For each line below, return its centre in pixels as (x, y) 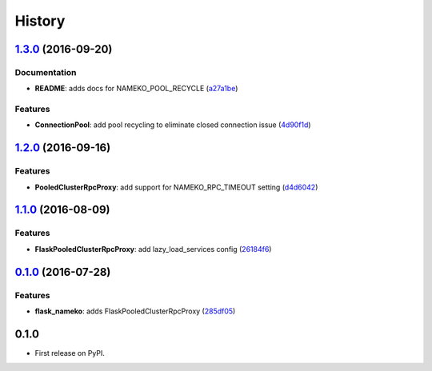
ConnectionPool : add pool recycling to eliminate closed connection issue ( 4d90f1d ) (173, 125)
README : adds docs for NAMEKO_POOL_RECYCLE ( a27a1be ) (136, 89)
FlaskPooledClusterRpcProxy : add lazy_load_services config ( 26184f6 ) (153, 249)
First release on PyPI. (70, 353)
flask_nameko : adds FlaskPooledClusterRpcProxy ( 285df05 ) (135, 311)
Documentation (46, 72)
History (40, 21)
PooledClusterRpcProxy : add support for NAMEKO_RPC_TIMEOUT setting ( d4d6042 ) (176, 187)
